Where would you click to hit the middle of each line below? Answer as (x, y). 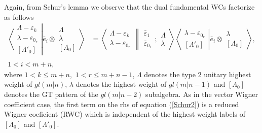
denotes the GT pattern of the (51, 94)
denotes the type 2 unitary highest (198, 74)
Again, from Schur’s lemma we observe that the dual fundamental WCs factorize (129, 7)
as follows (19, 16)
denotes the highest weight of (121, 84)
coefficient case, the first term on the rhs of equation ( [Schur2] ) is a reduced (122, 104)
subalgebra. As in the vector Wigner (202, 94)
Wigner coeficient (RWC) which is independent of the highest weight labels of (125, 114)
